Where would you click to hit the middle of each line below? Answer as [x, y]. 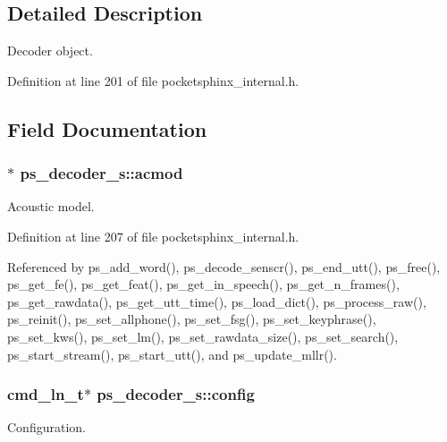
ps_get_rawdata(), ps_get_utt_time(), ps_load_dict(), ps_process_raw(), [217, 301]
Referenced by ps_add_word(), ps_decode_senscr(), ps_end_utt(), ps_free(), [224, 266]
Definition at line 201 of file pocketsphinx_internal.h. [153, 80]
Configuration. [46, 427]
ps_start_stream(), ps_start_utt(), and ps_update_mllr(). [172, 354]
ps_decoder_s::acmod [101, 173]
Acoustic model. [51, 206]
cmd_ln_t [46, 394]
